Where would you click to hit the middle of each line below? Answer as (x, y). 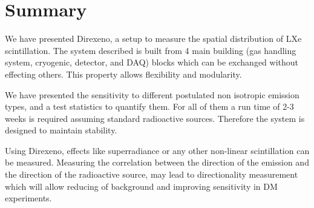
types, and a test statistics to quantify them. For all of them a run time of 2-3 (149, 106)
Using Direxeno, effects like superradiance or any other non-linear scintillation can (157, 150)
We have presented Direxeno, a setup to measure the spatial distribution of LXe (153, 39)
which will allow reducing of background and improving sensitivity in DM (141, 186)
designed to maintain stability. (61, 130)
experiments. (28, 198)
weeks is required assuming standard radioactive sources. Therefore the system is (155, 118)
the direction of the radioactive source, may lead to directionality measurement (152, 174)
